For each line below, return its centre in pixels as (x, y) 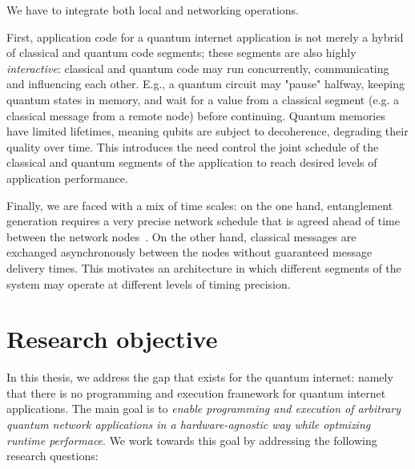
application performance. (67, 178)
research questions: (52, 456)
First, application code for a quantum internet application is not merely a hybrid (205, 36)
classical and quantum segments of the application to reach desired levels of (192, 162)
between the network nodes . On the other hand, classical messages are (181, 236)
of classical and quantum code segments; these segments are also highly (181, 53)
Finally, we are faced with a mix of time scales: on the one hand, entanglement (200, 205)
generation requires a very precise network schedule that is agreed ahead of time (203, 221)
